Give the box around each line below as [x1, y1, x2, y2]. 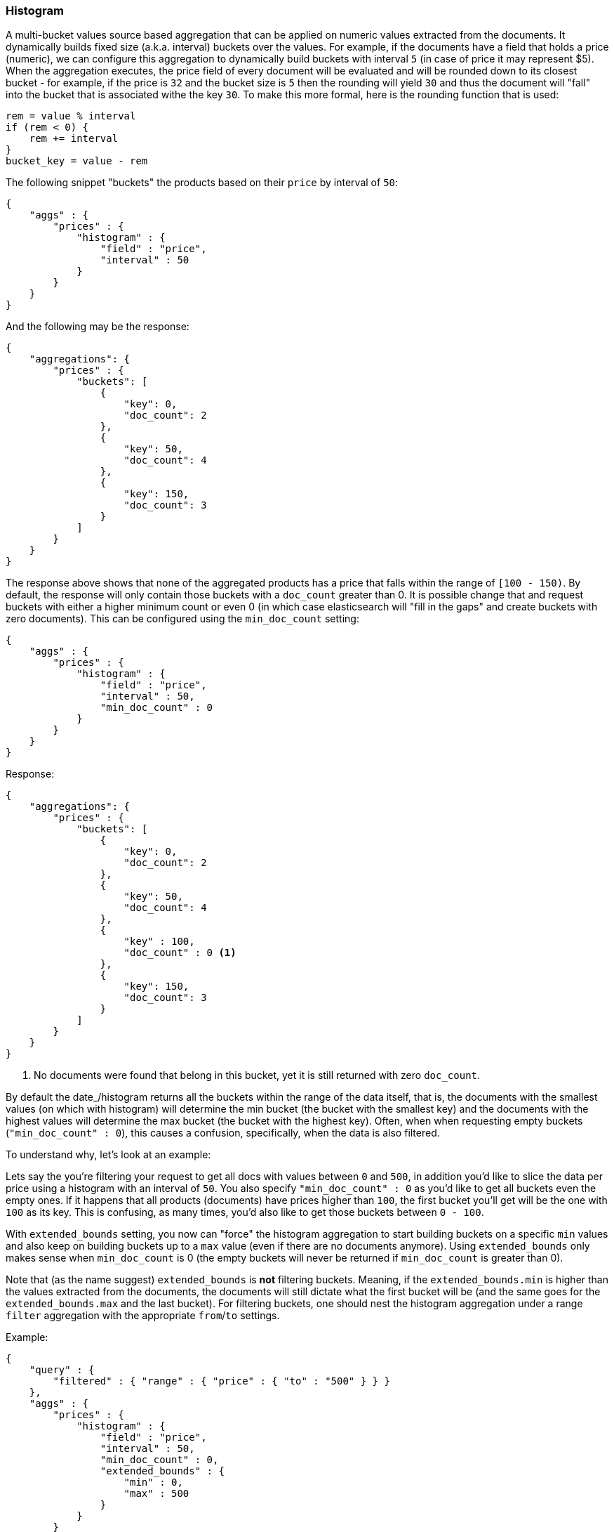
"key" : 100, [124, 936, 195, 948]
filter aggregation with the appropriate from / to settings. [6, 1309, 280, 1322]
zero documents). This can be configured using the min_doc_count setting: [6, 613, 359, 625]
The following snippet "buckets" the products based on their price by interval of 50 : [6, 176, 399, 189]
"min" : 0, [124, 1477, 183, 1488]
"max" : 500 [124, 1488, 189, 1500]
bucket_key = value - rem [6, 155, 148, 167]
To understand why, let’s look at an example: [6, 1148, 211, 1161]
